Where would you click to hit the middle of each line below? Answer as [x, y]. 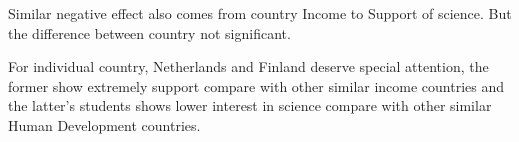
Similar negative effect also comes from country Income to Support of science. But [260, 13]
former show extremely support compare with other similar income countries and [256, 85]
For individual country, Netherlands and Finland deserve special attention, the [248, 66]
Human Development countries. [104, 124]
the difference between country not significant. [149, 32]
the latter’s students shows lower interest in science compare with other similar [250, 105]
